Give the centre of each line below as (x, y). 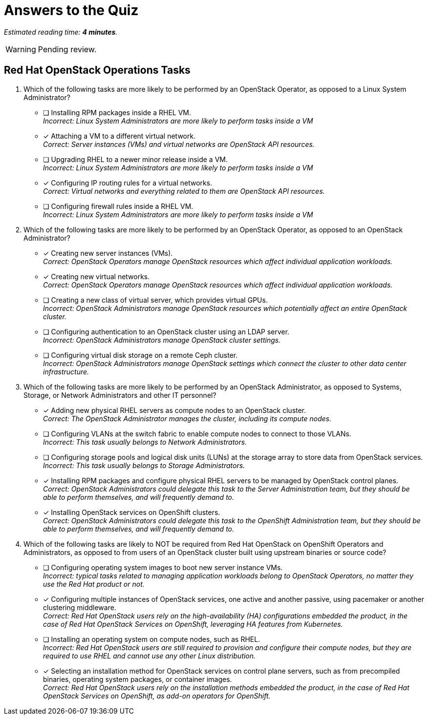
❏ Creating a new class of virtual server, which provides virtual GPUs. (155, 300)
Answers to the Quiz (71, 10)
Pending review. (67, 49)
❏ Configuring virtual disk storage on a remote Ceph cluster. (140, 355)
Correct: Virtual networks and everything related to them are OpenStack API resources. (184, 191)
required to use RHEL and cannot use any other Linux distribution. (150, 656)
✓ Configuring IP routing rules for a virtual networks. (128, 183)
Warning (21, 49)
